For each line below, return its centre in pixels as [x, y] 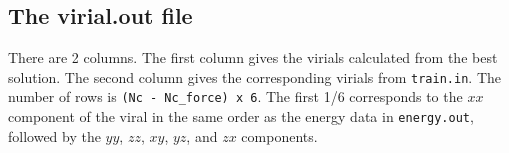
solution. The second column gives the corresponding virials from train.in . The [254, 76]
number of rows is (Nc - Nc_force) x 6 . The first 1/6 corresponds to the [235, 96]
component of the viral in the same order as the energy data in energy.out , [241, 116]
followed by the [54, 135]
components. [279, 135]
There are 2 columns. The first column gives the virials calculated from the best [253, 57]
